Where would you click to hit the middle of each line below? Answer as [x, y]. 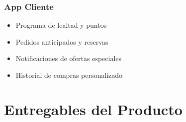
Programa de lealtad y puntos [61, 25]
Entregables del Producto [93, 109]
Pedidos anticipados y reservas [62, 41]
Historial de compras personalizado [69, 75]
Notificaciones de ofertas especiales [69, 58]
